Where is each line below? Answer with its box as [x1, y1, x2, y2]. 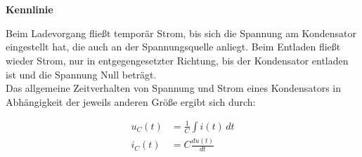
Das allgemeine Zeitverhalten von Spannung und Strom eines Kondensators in [6, 81, 342, 95]
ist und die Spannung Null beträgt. [6, 67, 157, 81]
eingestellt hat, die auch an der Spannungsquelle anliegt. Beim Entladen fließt [6, 39, 341, 54]
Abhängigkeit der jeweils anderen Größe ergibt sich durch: [6, 94, 256, 109]
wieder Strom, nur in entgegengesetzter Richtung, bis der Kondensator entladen [6, 53, 349, 67]
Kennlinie [6, 2, 53, 17]
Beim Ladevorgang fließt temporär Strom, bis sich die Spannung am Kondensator [6, 25, 356, 40]
